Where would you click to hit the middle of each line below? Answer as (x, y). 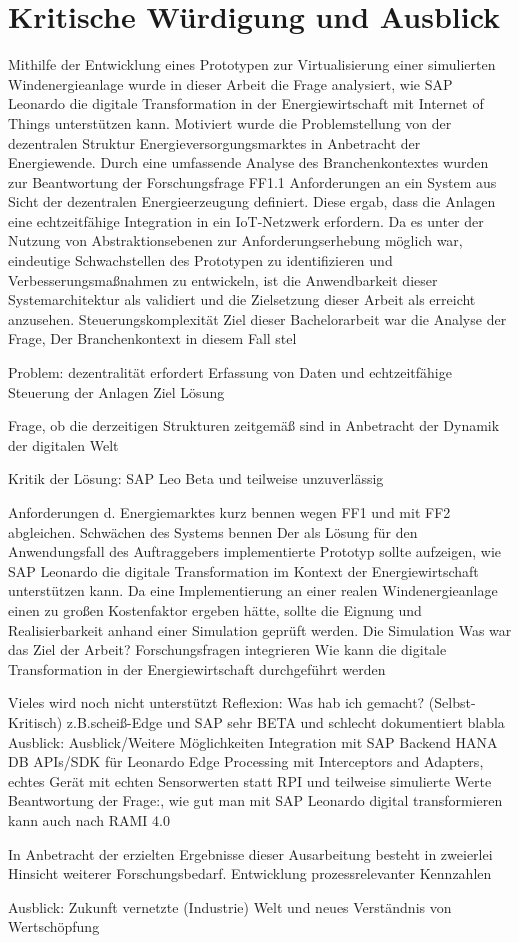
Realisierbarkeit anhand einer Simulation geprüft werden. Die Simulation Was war (260, 629)
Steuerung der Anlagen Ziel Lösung (116, 391)
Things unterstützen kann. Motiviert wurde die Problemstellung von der (230, 122)
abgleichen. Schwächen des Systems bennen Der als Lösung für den (213, 531)
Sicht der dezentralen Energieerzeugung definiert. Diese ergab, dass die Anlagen (252, 201)
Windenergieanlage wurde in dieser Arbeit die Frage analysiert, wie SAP (230, 83)
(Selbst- (452, 702)
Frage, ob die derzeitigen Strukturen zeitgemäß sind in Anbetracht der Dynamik (254, 425)
